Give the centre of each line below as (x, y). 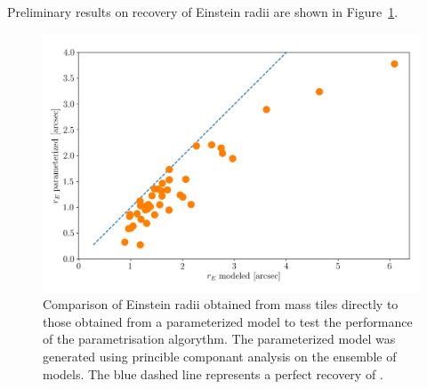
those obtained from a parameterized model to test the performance (228, 321)
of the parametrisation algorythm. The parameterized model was (219, 339)
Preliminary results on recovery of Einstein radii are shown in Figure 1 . (203, 12)
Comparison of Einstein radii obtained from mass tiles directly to (221, 304)
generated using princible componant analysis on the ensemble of (220, 357)
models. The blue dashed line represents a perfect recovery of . (213, 373)
